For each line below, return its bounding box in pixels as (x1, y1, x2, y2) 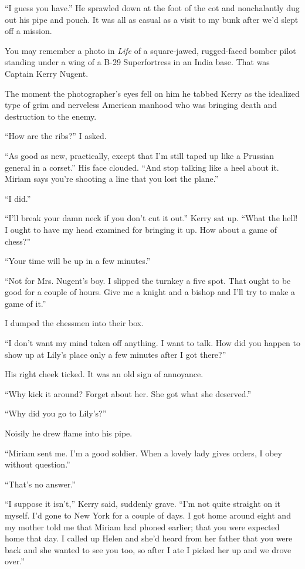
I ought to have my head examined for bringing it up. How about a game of (5, 223, 277, 235)
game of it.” (5, 297, 46, 309)
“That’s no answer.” (5, 477, 76, 490)
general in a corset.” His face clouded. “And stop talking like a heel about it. (5, 161, 279, 173)
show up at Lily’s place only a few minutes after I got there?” (5, 348, 226, 360)
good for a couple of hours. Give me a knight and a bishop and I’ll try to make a (5, 286, 296, 298)
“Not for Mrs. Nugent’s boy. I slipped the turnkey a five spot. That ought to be (5, 274, 291, 286)
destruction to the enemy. (5, 110, 97, 122)
